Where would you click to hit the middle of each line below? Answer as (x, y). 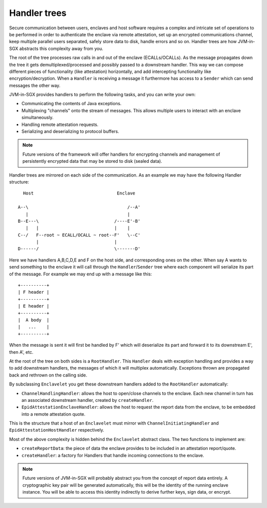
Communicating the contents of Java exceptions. (71, 104)
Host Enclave (79, 193)
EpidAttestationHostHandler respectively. (57, 430)
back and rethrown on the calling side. (48, 375)
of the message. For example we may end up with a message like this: (81, 274)
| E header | (34, 306)
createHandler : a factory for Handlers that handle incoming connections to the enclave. (113, 455)
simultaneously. (38, 118)
